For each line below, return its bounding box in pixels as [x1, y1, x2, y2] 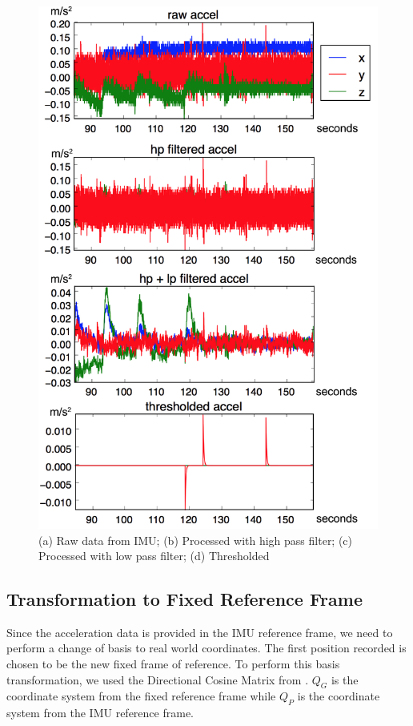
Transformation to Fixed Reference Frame [6, 587, 363, 611]
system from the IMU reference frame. [6, 704, 194, 721]
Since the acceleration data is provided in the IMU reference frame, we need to [6, 623, 393, 640]
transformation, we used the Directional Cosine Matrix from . [6, 671, 309, 688]
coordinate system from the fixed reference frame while [6, 688, 276, 704]
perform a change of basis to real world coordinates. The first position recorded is [6, 639, 407, 656]
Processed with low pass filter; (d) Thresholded [38, 547, 270, 564]
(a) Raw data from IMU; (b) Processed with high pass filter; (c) [38, 531, 353, 548]
